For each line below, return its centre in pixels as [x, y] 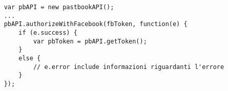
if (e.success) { [48, 32]
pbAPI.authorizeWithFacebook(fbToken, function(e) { [96, 24]
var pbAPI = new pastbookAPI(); [59, 7]
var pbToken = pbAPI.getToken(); [90, 41]
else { [30, 58]
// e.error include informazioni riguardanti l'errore [129, 67]
